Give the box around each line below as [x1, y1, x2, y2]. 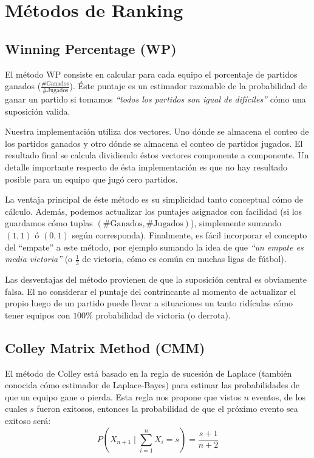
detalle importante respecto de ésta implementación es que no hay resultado [5, 160, 288, 173]
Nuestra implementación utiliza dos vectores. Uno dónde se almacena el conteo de [5, 125, 309, 138]
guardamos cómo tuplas [5, 217, 93, 229]
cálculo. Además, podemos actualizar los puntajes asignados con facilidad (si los [5, 204, 302, 217]
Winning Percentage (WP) [5, 39, 177, 58]
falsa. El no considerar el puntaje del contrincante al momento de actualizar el [5, 285, 296, 297]
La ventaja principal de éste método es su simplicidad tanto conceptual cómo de [5, 193, 303, 206]
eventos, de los [251, 390, 305, 403]
